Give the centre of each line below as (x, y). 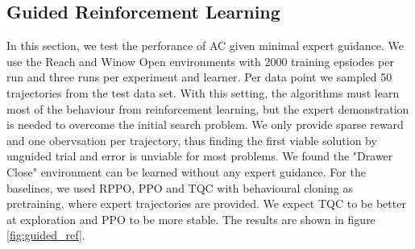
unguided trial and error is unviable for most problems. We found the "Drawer (200, 156)
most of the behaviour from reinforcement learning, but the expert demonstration (208, 108)
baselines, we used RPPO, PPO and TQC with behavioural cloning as (180, 187)
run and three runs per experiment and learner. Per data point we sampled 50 (199, 77)
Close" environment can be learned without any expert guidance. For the (186, 171)
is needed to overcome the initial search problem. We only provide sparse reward (205, 124)
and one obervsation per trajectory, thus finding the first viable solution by (192, 140)
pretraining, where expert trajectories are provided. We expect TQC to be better (206, 203)
